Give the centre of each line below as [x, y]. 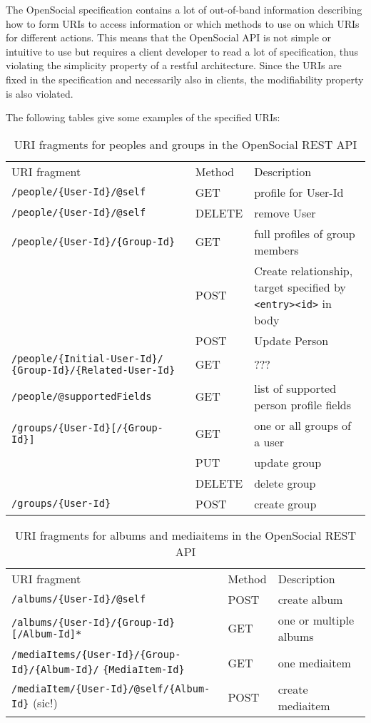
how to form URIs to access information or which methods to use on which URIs [183, 23]
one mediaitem [314, 662]
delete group [285, 483]
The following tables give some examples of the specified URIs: [143, 117]
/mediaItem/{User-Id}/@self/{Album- [111, 689]
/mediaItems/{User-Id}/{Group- [96, 654]
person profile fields [303, 404]
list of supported [295, 388]
